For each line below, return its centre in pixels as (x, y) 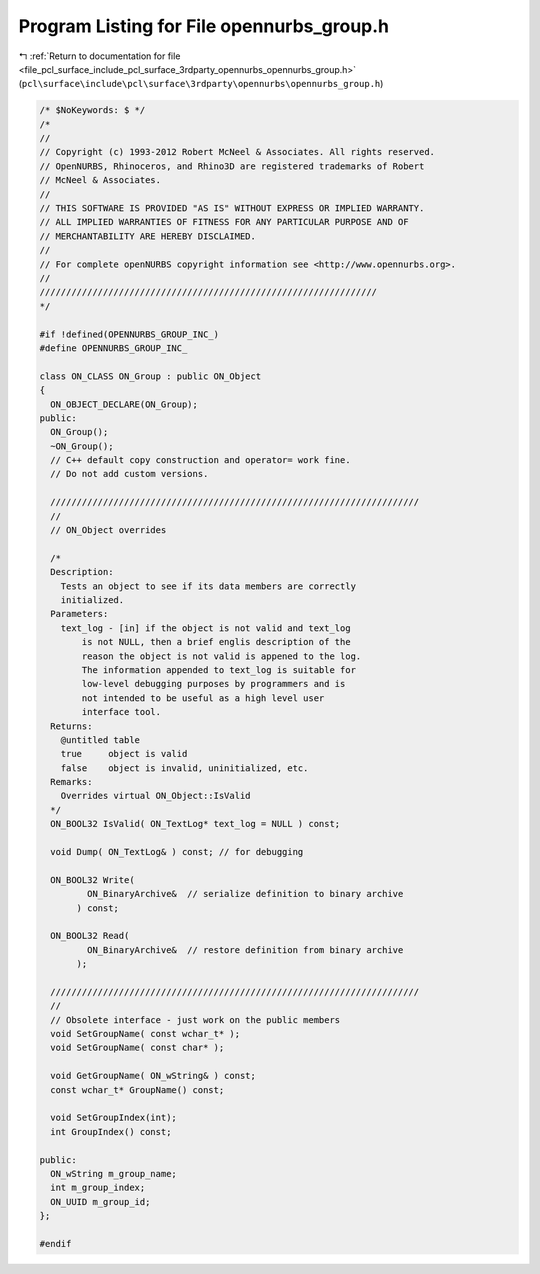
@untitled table (100, 739)
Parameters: (79, 614)
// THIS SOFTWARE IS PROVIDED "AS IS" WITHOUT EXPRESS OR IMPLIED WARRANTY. (232, 208)
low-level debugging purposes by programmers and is (213, 684)
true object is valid (124, 754)
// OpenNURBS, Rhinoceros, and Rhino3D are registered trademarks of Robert (232, 166)
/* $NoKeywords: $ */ (92, 110)
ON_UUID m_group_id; (100, 1201)
